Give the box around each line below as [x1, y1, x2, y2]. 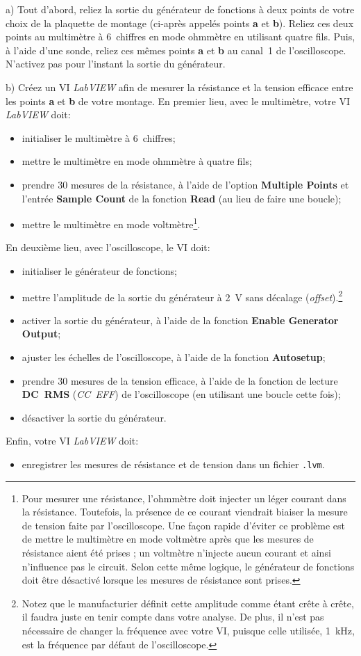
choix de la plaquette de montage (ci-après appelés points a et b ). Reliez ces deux [6, 15, 354, 30]
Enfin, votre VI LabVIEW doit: [6, 433, 139, 448]
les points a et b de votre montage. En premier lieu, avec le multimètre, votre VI [6, 93, 350, 108]
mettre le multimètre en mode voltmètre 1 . [22, 215, 201, 231]
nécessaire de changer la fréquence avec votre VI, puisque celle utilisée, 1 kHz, [22, 623, 355, 637]
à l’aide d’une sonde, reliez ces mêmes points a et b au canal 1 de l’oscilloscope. [6, 42, 346, 57]
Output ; [22, 326, 61, 341]
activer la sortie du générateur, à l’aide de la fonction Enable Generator [22, 312, 339, 327]
